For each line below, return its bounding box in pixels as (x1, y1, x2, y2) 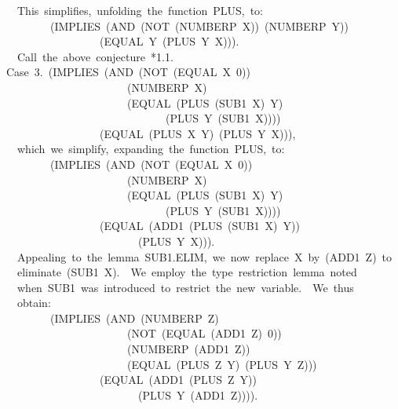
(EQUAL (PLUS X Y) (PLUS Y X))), (99, 125, 296, 141)
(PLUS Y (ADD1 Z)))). (137, 386, 258, 403)
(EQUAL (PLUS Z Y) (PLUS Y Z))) (126, 356, 317, 372)
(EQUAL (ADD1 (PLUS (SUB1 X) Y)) (99, 217, 300, 234)
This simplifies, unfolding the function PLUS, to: (16, 2, 263, 18)
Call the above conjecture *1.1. (16, 48, 173, 64)
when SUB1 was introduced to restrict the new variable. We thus (16, 279, 354, 295)
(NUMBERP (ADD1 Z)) (126, 341, 250, 357)
